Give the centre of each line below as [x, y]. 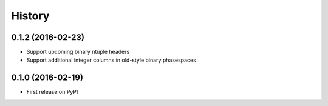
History [30, 16]
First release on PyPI [52, 92]
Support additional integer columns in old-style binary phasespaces [111, 60]
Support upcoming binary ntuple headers [78, 52]
